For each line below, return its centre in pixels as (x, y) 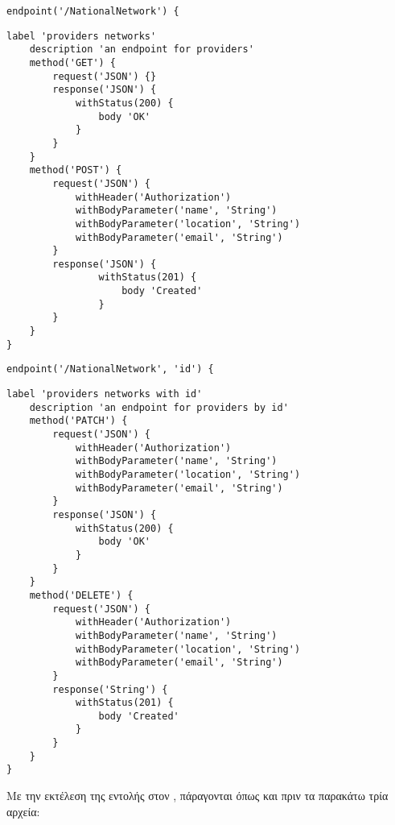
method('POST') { (76, 170)
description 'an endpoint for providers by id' (159, 407)
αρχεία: (23, 811)
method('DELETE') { (81, 595)
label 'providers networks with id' (105, 394)
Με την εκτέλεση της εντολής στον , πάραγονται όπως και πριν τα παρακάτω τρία (197, 796)
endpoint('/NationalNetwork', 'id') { (110, 369)
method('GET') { (73, 62)
